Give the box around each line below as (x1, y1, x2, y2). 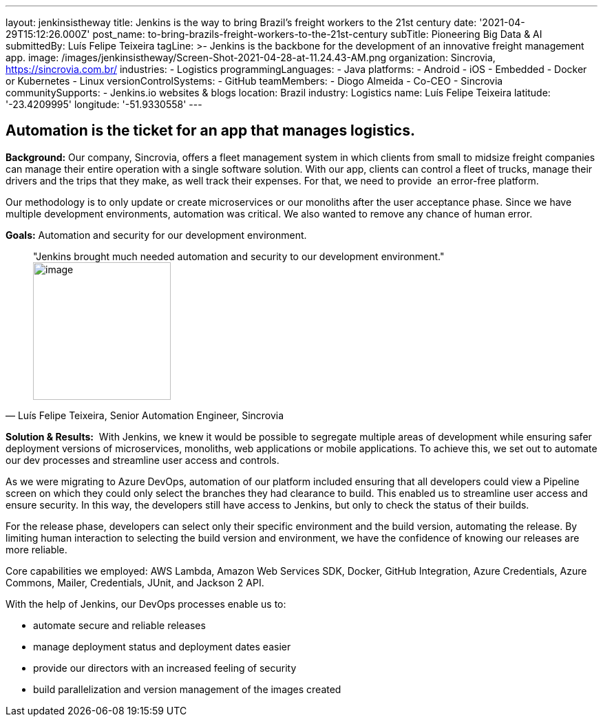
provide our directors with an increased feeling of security (33, 661, 297, 674)
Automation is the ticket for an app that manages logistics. (6, 122, 415, 140)
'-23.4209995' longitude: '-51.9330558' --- (6, 98, 202, 110)
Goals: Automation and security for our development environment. (6, 229, 307, 241)
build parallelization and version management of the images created (33, 683, 341, 695)
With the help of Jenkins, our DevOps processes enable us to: (6, 597, 286, 610)
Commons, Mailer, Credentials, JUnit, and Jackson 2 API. (6, 576, 264, 588)
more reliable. (6, 543, 67, 555)
